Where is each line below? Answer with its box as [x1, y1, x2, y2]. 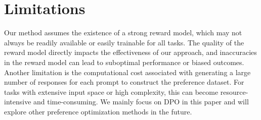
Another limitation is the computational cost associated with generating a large [4, 67, 251, 77]
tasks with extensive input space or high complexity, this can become [4, 86, 219, 97]
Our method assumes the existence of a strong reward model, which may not [4, 27, 242, 38]
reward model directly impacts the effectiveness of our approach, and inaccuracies [4, 47, 257, 57]
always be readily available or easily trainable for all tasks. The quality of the [4, 37, 244, 47]
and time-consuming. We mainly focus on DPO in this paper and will [33, 96, 249, 107]
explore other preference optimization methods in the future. [4, 106, 192, 116]
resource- [220, 86, 248, 97]
